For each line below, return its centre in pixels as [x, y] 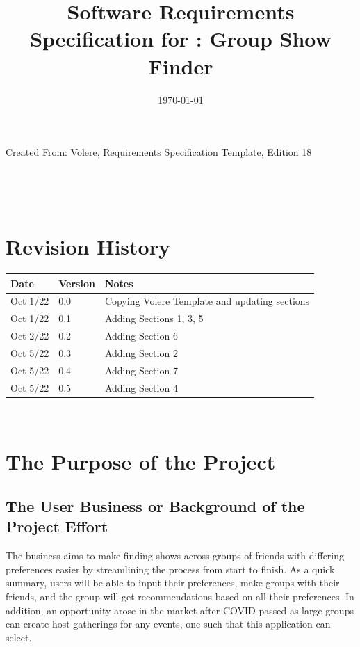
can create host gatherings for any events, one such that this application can [168, 624]
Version [77, 283]
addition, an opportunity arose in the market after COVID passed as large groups [180, 610]
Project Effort [57, 526]
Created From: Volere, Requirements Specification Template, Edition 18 [159, 152]
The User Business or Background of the [155, 506]
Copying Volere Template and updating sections [207, 301]
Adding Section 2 [141, 352]
